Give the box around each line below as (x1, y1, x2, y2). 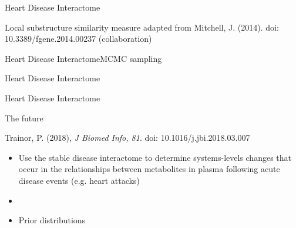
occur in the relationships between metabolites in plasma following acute (18, 163, 280, 175)
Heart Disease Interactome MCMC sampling (5, 52, 162, 64)
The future (5, 111, 43, 124)
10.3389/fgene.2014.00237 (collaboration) (5, 32, 152, 45)
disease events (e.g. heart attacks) (18, 174, 140, 186)
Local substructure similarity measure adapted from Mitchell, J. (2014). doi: (5, 21, 279, 33)
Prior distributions (18, 214, 86, 226)
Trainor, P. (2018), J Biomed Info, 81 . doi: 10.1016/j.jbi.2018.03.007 (5, 131, 250, 144)
